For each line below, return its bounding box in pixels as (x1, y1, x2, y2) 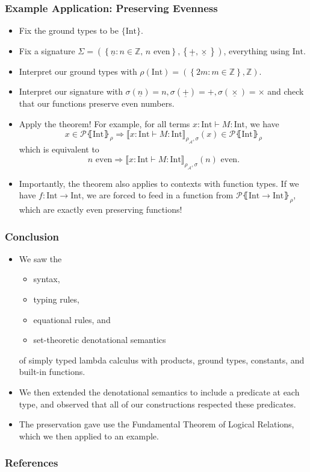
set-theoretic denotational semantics (33, 333, 166, 346)
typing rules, (33, 293, 79, 306)
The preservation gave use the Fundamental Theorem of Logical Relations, (19, 418, 294, 430)
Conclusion (5, 228, 59, 244)
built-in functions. (19, 365, 85, 378)
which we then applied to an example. (19, 429, 159, 442)
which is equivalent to (19, 143, 99, 156)
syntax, (33, 272, 60, 285)
